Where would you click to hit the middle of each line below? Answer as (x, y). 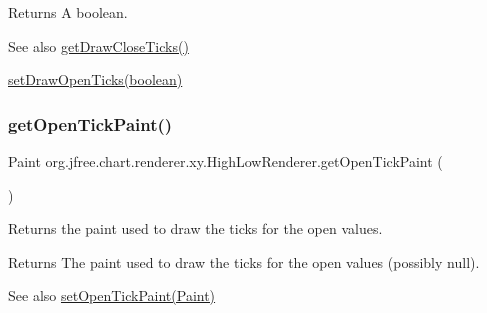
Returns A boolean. (68, 12)
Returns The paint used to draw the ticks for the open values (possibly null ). (244, 261)
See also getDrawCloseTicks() (98, 45)
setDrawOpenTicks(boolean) (95, 79)
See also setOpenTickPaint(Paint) (112, 295)
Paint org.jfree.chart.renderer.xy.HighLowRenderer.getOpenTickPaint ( (225, 161)
